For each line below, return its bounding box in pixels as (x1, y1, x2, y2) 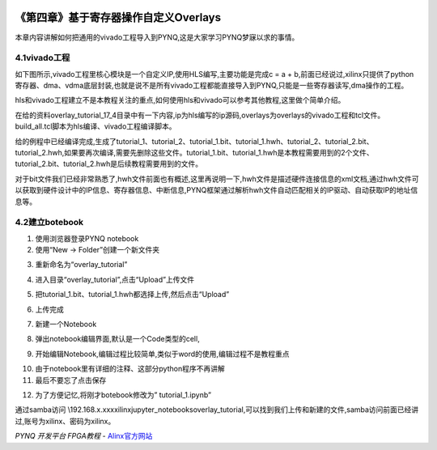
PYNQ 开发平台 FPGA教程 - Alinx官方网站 (15, 431, 153, 441)
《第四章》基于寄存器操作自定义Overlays (15, 11, 222, 24)
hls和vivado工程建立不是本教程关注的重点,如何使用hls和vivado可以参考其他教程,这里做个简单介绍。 (15, 96, 346, 105)
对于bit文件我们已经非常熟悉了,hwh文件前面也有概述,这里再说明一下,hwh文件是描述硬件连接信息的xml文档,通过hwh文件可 (15, 174, 420, 184)
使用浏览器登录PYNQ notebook (35, 233, 139, 243)
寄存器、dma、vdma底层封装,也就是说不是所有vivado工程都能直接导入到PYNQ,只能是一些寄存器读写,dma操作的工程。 (15, 81, 409, 91)
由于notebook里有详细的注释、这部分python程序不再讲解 (35, 364, 226, 374)
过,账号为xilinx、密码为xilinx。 (15, 416, 116, 426)
